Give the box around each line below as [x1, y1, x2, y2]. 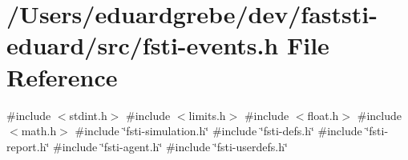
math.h [21, 122, 57, 139]
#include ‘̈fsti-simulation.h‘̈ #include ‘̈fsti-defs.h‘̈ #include [75, 122, 362, 139]
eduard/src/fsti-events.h [6, 29, 279, 62]
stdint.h [69, 106, 107, 123]
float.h [307, 106, 339, 123]
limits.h [188, 106, 226, 123]
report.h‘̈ [6, 138, 50, 154]
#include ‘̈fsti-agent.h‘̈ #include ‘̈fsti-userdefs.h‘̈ [53, 138, 288, 154]
